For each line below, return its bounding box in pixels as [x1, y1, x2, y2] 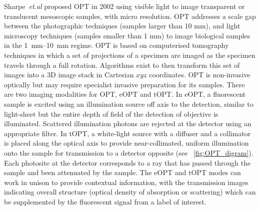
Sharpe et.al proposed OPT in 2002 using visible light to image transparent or [4, 1, 245, 11]
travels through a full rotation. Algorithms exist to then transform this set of [4, 59, 240, 70]
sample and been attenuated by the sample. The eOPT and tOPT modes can [4, 167, 241, 178]
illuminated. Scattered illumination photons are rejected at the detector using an [4, 118, 251, 129]
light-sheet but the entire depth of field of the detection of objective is [4, 108, 218, 119]
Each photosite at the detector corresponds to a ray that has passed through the [4, 157, 251, 168]
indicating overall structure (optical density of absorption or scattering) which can [4, 187, 256, 197]
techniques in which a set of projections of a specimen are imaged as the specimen [4, 49, 255, 60]
